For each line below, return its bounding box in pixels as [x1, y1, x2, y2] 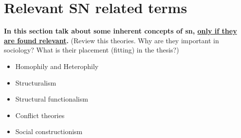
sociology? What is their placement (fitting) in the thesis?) [4, 45, 179, 55]
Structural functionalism [15, 94, 88, 104]
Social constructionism [15, 126, 83, 137]
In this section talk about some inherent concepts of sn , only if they [4, 26, 237, 36]
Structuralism [15, 77, 56, 87]
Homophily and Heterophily [15, 61, 99, 71]
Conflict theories [15, 110, 65, 120]
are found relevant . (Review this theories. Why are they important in [4, 35, 219, 45]
